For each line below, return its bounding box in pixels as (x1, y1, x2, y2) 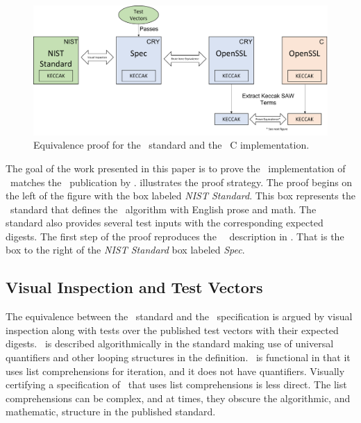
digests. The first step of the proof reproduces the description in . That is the (6, 229, 344, 243)
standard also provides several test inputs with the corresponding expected (6, 215, 324, 230)
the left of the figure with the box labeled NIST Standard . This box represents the (6, 188, 355, 203)
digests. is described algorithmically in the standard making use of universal (6, 336, 334, 351)
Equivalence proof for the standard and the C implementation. (33, 138, 310, 152)
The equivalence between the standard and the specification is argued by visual (6, 309, 353, 324)
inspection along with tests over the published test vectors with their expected (6, 322, 339, 337)
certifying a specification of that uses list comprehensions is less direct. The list (6, 377, 347, 392)
